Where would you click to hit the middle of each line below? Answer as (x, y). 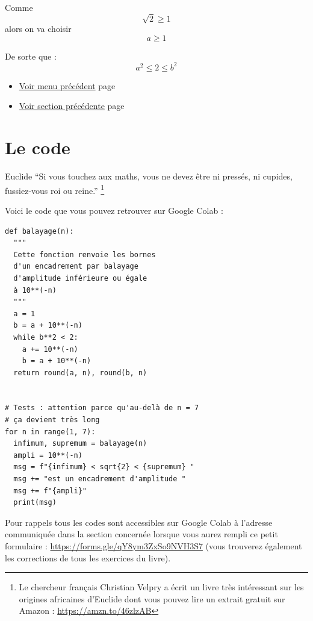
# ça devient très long (52, 420)
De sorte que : (31, 56)
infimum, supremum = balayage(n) (80, 444)
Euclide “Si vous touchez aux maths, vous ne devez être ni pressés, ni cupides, (149, 176)
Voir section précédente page (72, 106)
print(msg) (35, 503)
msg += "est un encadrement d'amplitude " (100, 479)
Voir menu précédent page (67, 85)
